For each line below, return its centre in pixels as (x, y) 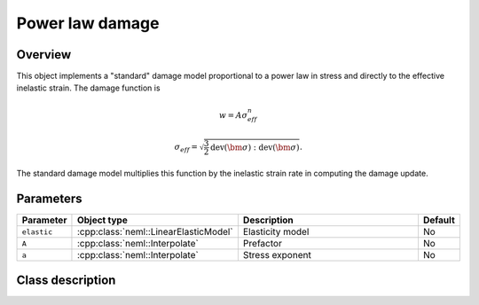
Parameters (49, 199)
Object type (102, 220)
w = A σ (233, 115)
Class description (66, 280)
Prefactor (263, 244)
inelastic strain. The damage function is (88, 88)
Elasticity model (276, 232)
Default (439, 220)
